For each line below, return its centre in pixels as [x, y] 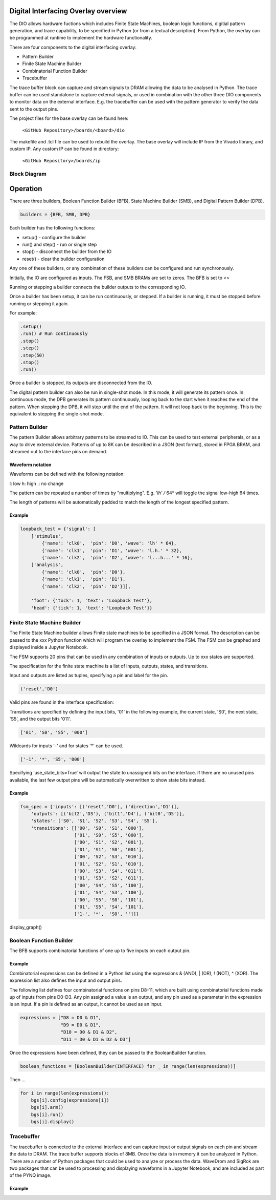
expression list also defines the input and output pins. [66, 980]
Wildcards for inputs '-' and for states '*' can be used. [66, 746]
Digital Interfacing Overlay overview [68, 11]
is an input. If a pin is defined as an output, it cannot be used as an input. [86, 1004]
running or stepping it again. [39, 303]
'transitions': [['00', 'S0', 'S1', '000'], [88, 828]
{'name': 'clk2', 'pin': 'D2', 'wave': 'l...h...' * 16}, [117, 558]
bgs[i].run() [47, 1114]
